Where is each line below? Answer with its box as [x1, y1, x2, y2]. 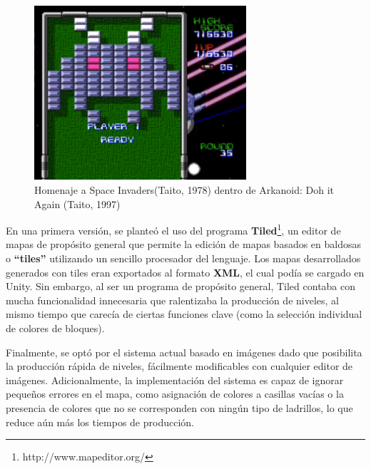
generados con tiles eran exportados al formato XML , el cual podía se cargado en [6, 264, 365, 279]
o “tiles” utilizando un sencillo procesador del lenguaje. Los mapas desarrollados [6, 250, 361, 265]
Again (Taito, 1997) [34, 196, 121, 211]
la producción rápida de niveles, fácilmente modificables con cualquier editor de [6, 359, 353, 373]
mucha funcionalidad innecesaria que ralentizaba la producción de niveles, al [6, 292, 339, 307]
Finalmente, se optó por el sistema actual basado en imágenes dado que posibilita [6, 344, 362, 359]
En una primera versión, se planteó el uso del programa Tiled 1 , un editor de [6, 221, 341, 237]
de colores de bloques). [6, 320, 105, 335]
